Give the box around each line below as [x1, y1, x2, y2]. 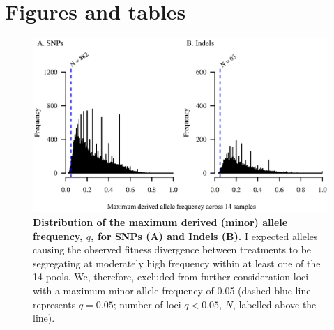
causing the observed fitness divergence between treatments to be [33, 242, 312, 257]
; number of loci [113, 297, 181, 311]
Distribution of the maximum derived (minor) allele [33, 214, 288, 229]
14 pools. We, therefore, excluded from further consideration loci [33, 269, 309, 284]
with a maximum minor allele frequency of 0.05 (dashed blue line [33, 283, 311, 297]
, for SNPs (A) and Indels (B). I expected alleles [91, 228, 318, 243]
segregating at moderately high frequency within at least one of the [33, 255, 321, 270]
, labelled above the [232, 297, 317, 311]
